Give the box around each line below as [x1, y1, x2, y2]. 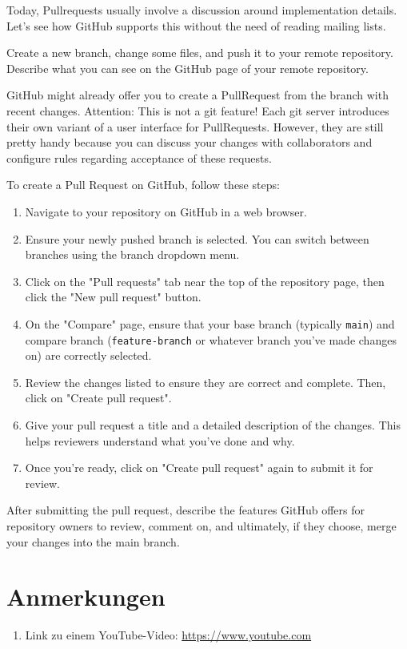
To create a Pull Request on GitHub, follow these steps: [6, 176, 280, 193]
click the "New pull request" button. [25, 288, 202, 305]
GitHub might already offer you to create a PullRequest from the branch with [6, 87, 389, 103]
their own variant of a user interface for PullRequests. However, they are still [6, 118, 384, 135]
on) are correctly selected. [25, 347, 152, 364]
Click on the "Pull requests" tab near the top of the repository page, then [25, 272, 385, 289]
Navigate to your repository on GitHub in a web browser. [25, 203, 307, 220]
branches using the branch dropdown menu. [25, 246, 240, 263]
